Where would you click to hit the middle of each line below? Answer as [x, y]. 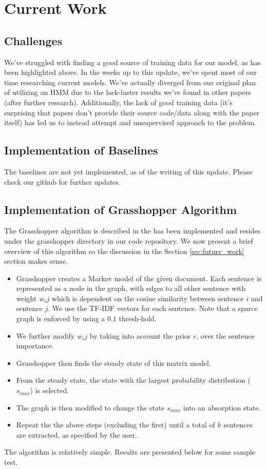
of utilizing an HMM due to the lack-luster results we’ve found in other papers [128, 92]
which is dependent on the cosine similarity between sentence [148, 298]
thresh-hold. [138, 318]
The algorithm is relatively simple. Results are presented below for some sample [130, 452]
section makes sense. [36, 261]
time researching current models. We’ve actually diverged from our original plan [130, 82]
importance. [35, 346]
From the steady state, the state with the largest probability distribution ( [133, 380]
